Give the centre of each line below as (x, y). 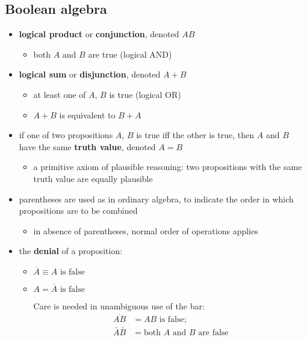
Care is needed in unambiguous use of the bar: (119, 305)
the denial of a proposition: (71, 251)
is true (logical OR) (145, 94)
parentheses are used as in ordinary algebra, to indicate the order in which (156, 199)
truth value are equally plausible (93, 178)
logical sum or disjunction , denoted (90, 74)
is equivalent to (87, 114)
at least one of (60, 94)
